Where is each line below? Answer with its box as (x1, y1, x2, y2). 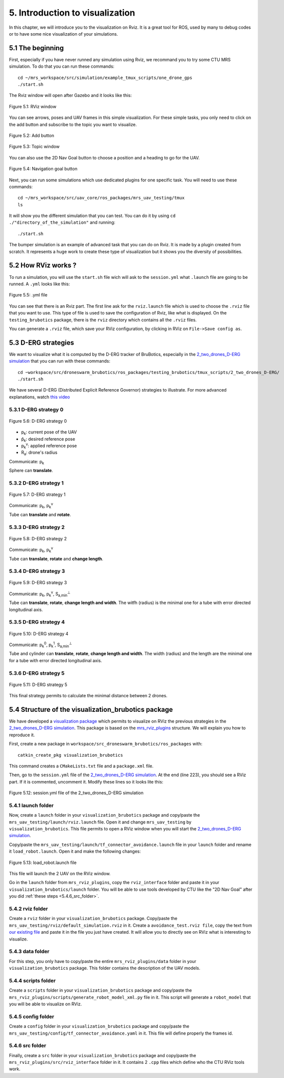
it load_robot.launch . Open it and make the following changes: (9, 848, 141, 854)
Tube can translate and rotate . (9, 511, 71, 517)
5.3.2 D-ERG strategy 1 (9, 479, 64, 486)
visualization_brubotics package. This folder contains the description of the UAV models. (9, 965, 201, 971)
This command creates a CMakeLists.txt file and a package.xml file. (9, 763, 153, 769)
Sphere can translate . (9, 468, 53, 473)
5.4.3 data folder (9, 948, 50, 955)
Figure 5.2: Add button (9, 132, 55, 138)
